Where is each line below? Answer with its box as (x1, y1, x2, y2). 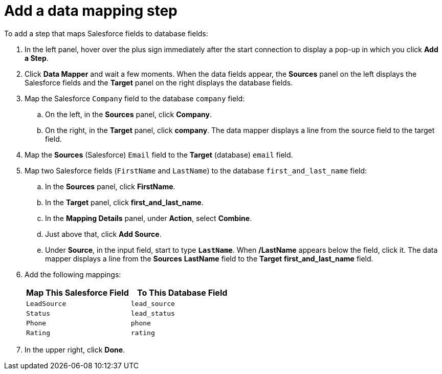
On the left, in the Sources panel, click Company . (45, 109, 212, 119)
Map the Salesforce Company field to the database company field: (25, 94, 245, 103)
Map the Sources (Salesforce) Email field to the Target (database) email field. (25, 150, 293, 159)
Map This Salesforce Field (26, 287, 129, 298)
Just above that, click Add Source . (45, 229, 162, 238)
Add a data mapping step (4, 2, 178, 19)
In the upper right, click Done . (25, 345, 125, 354)
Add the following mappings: (25, 270, 121, 279)
